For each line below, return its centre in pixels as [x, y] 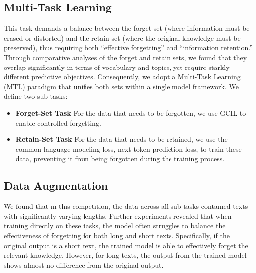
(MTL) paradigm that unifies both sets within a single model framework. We [121, 86]
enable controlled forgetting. [58, 122]
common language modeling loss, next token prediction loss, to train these [128, 149]
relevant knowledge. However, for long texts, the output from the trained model [125, 255]
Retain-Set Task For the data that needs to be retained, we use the [122, 139]
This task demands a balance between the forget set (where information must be [127, 28]
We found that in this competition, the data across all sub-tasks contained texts [126, 206]
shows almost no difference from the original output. [84, 264]
